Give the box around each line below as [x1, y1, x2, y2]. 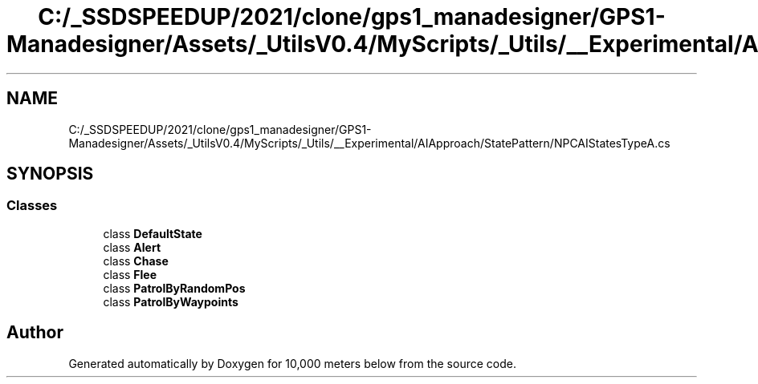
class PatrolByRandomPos [103, 281, 246, 295]
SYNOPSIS [6, 164, 94, 184]
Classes [6, 197, 58, 214]
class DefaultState [103, 226, 202, 241]
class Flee [103, 267, 157, 281]
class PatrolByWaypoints [103, 294, 238, 309]
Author [6, 322, 63, 343]
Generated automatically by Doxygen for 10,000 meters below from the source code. [68, 356, 516, 370]
